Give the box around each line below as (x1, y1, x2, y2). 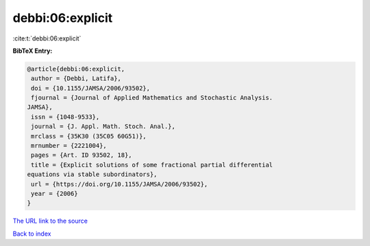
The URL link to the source (12, 217, 88, 225)
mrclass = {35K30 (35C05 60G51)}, (31, 132, 147, 140)
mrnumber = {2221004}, (31, 142, 108, 150)
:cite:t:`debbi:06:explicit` (12, 34, 82, 42)
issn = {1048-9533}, (31, 113, 100, 121)
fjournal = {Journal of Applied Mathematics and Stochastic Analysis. (31, 94, 273, 102)
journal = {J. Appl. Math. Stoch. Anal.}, (31, 123, 176, 130)
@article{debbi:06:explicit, (27, 65, 125, 73)
